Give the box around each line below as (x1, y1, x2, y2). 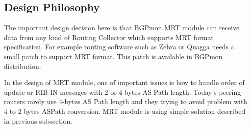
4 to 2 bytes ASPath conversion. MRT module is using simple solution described (4, 106, 246, 116)
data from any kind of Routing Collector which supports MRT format (4, 32, 214, 42)
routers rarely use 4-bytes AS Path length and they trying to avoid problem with (4, 96, 248, 107)
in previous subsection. (4, 115, 73, 126)
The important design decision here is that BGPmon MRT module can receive (4, 22, 240, 33)
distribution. (4, 61, 41, 71)
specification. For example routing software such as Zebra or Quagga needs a (4, 42, 234, 52)
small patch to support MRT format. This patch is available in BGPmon (4, 51, 223, 61)
